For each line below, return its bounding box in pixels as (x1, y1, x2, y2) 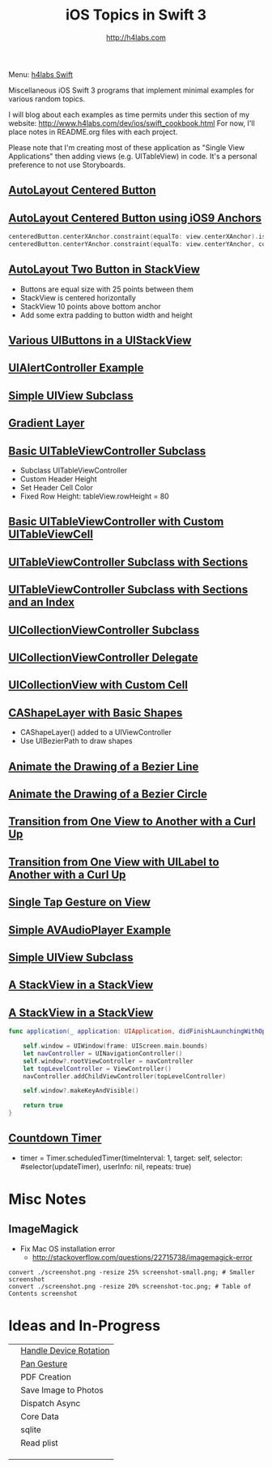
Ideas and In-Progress (8, 1317, 160, 1335)
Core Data (20, 1410, 59, 1422)
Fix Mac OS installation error (19, 1244, 116, 1254)
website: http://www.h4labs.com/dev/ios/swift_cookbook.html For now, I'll (8, 118, 255, 127)
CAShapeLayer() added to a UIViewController (19, 728, 172, 737)
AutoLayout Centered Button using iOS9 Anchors (8, 211, 261, 225)
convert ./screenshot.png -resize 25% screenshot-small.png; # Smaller (8, 1268, 255, 1276)
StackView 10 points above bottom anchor (19, 301, 162, 311)
